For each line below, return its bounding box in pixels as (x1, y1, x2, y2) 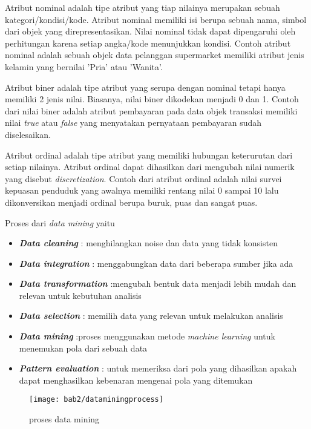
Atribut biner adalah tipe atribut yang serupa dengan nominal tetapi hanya (5, 80, 286, 93)
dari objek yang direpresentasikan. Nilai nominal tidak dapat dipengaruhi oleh (5, 25, 296, 38)
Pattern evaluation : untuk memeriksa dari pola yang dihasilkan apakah (19, 362, 297, 375)
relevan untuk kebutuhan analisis (19, 289, 142, 301)
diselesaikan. (5, 128, 51, 140)
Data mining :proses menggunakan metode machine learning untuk (19, 330, 275, 342)
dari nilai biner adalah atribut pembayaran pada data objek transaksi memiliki (5, 104, 298, 117)
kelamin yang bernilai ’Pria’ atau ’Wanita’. (5, 60, 163, 73)
